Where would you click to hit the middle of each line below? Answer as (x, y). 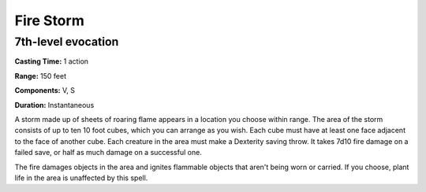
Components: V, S (45, 90)
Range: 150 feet (41, 76)
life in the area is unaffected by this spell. (81, 178)
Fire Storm (49, 20)
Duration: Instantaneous (54, 105)
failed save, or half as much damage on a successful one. (108, 153)
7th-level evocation (67, 42)
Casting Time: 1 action (52, 61)
